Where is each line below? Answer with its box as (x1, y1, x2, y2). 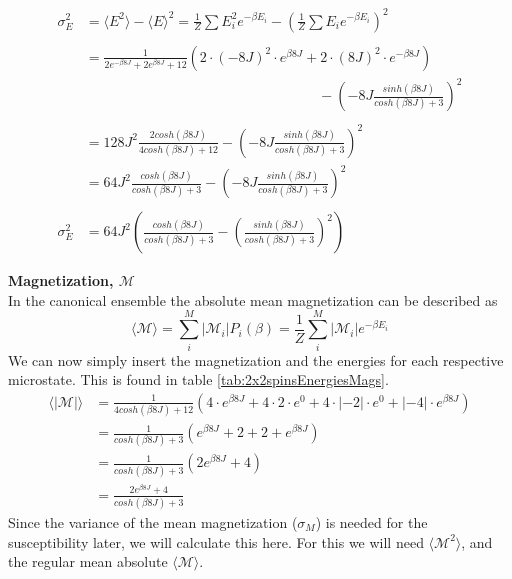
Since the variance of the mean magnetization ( (8, 512, 298, 533)
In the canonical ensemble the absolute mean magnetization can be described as (8, 289, 498, 310)
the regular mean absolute (8, 551, 168, 572)
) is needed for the (315, 512, 428, 533)
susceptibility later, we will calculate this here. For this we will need (8, 531, 424, 552)
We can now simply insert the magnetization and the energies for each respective (8, 349, 504, 370)
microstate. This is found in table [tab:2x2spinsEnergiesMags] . (8, 369, 389, 390)
